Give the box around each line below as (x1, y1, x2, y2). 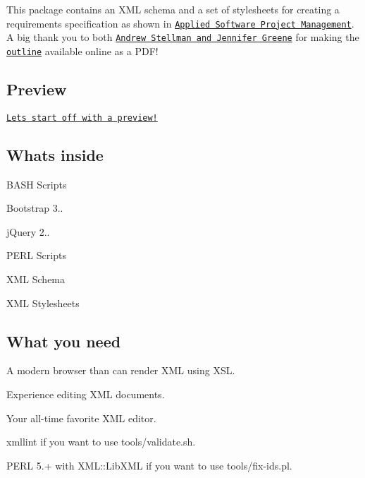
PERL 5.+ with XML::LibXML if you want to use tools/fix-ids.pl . (6, 458, 292, 472)
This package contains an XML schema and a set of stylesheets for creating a (6, 2, 340, 16)
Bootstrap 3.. (6, 201, 63, 215)
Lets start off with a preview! (6, 112, 158, 123)
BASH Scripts (6, 177, 67, 191)
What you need (6, 330, 121, 352)
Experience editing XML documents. (6, 386, 165, 401)
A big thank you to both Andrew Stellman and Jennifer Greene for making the (6, 30, 359, 44)
